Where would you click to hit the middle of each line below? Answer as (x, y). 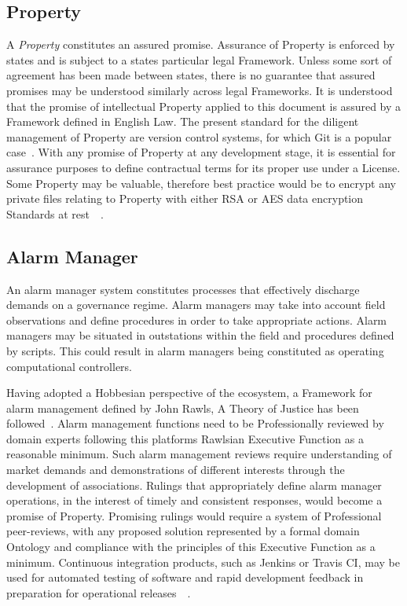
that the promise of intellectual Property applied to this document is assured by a (204, 106)
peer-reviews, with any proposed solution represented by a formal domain (183, 531)
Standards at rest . (55, 213)
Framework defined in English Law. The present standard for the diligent (183, 121)
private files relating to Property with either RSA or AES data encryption (185, 198)
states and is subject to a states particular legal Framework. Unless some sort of (199, 59)
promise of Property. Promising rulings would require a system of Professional (194, 515)
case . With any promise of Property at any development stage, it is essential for (201, 152)
